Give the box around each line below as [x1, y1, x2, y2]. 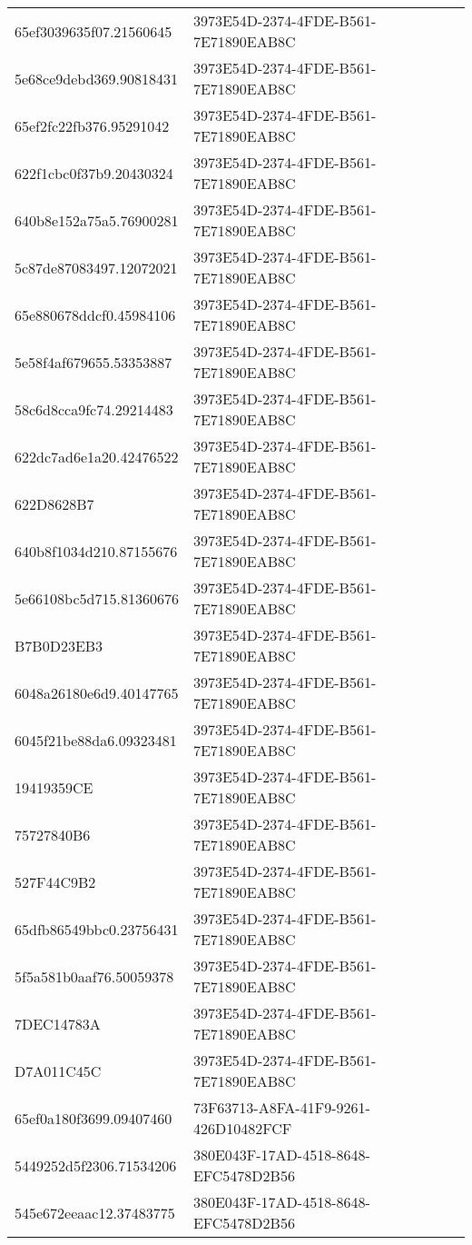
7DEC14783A [15, 1012, 101, 1034]
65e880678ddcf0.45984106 [15, 304, 176, 325]
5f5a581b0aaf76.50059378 [15, 965, 174, 987]
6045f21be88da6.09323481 [15, 729, 177, 751]
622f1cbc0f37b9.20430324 [15, 162, 173, 184]
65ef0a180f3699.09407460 [15, 1107, 172, 1129]
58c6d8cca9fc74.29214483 [15, 398, 173, 420]
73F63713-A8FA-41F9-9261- [192, 1097, 370, 1118]
